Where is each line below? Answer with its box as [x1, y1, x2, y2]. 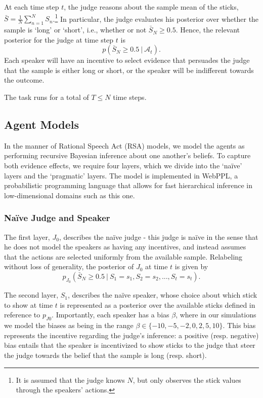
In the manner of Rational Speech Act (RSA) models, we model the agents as [4, 140, 245, 151]
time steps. [113, 92, 147, 102]
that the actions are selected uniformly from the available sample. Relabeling [4, 251, 243, 262]
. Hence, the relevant [176, 24, 240, 35]
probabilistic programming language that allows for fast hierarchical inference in [4, 180, 252, 191]
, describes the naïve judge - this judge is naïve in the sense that [59, 231, 258, 242]
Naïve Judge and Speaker [4, 211, 110, 224]
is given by [174, 261, 208, 272]
